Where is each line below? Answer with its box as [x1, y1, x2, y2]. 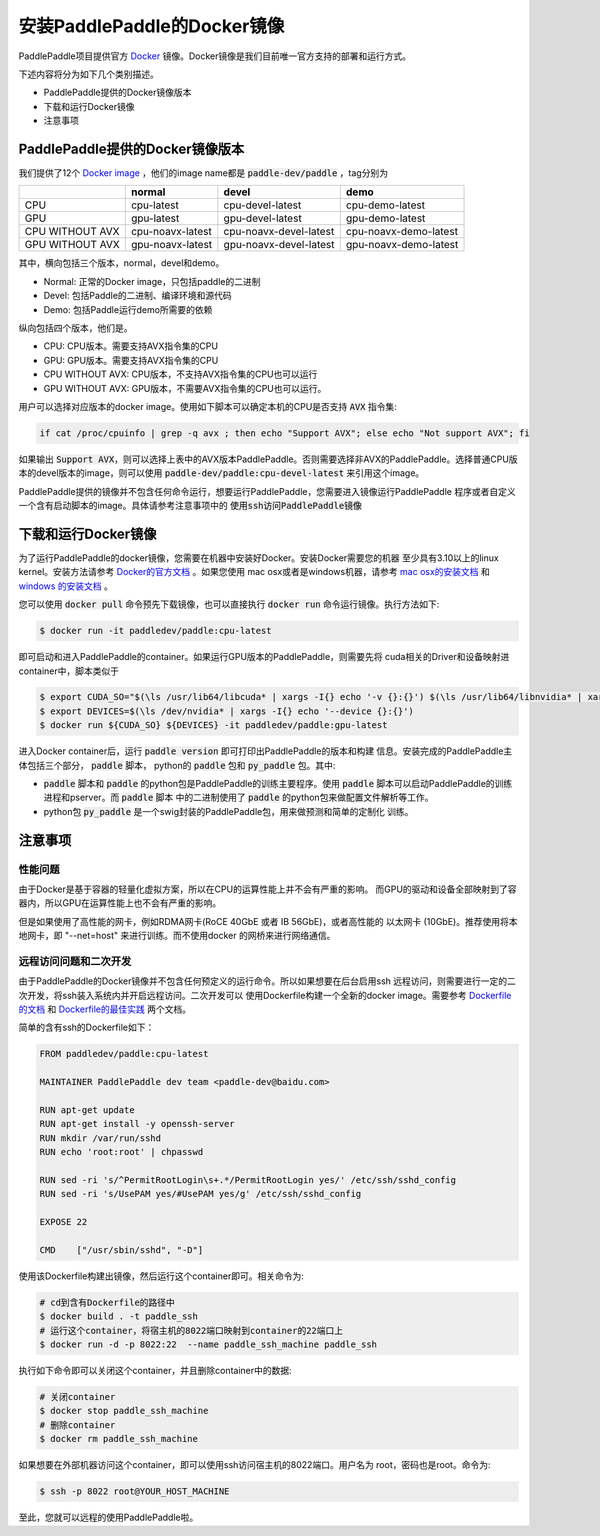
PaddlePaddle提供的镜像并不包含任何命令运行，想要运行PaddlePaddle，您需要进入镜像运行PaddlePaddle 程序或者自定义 [18, 485, 516, 497]
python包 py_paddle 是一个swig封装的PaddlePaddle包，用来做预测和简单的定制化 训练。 [43, 805, 414, 817]
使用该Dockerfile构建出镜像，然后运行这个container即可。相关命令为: [18, 1270, 304, 1282]
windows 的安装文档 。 [18, 580, 114, 592]
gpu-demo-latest [345, 211, 426, 225]
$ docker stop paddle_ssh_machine [39, 1405, 209, 1417]
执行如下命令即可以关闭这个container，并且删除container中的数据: [18, 1365, 292, 1377]
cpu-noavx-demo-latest [345, 225, 459, 239]
